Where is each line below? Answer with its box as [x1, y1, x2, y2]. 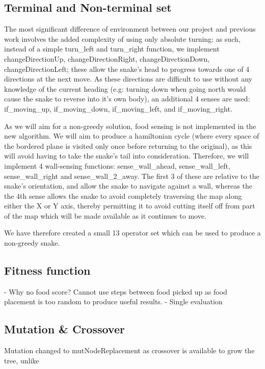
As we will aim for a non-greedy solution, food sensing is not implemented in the [4, 120, 256, 131]
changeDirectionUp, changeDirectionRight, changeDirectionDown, [4, 53, 210, 64]
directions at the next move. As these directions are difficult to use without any [4, 73, 252, 84]
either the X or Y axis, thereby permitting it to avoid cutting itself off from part [4, 200, 255, 211]
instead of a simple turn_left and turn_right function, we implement [4, 43, 220, 54]
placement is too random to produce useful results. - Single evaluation [4, 296, 223, 307]
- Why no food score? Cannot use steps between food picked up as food [4, 286, 227, 297]
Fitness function [4, 262, 91, 278]
